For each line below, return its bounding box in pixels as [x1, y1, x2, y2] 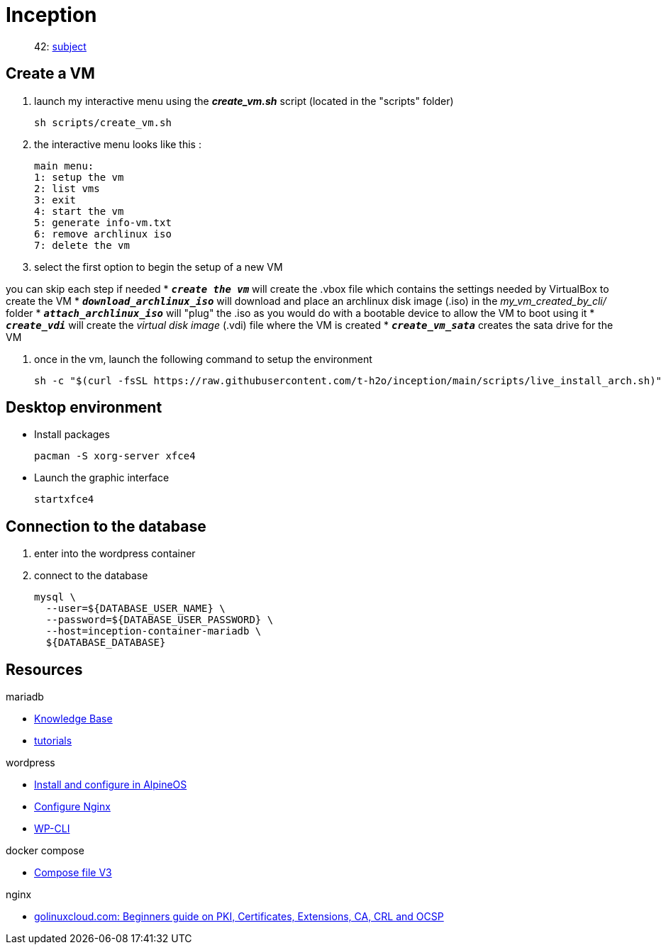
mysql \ [34, 591, 77, 603]
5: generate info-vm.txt [34, 216, 172, 228]
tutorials [34, 734, 72, 747]
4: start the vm [34, 205, 124, 217]
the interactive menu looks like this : [34, 138, 201, 150]
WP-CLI [34, 822, 70, 835]
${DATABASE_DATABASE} [45, 637, 166, 649]
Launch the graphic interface [34, 471, 170, 484]
